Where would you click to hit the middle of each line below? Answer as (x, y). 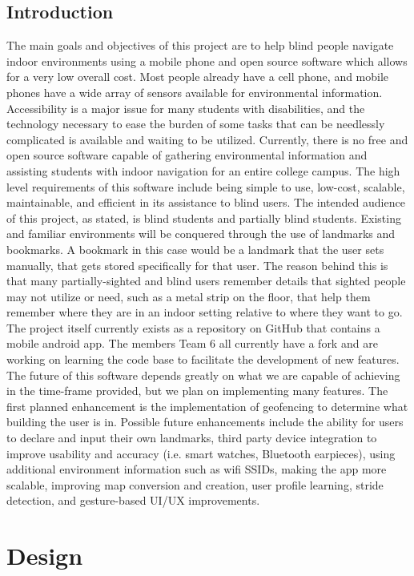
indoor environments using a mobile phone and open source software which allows (207, 60)
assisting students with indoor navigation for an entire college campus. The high (203, 170)
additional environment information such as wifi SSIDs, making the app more (197, 469)
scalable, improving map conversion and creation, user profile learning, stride (195, 484)
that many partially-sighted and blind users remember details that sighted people (206, 281)
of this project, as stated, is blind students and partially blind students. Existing (204, 218)
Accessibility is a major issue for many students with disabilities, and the (186, 108)
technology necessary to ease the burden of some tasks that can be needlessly (196, 124)
